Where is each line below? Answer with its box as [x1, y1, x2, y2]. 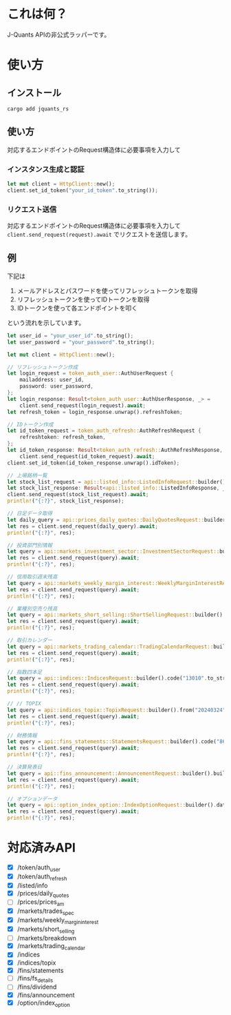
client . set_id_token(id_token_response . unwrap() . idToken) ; [7, 460, 180, 466]
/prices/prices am [16, 898, 65, 908]
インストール [7, 87, 62, 99]
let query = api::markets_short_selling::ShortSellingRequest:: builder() [7, 611, 223, 618]
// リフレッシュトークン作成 [7, 364, 78, 371]
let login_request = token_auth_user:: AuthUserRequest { [7, 370, 174, 377]
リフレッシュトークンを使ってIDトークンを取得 [16, 295, 150, 304]
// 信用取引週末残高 [7, 573, 58, 580]
